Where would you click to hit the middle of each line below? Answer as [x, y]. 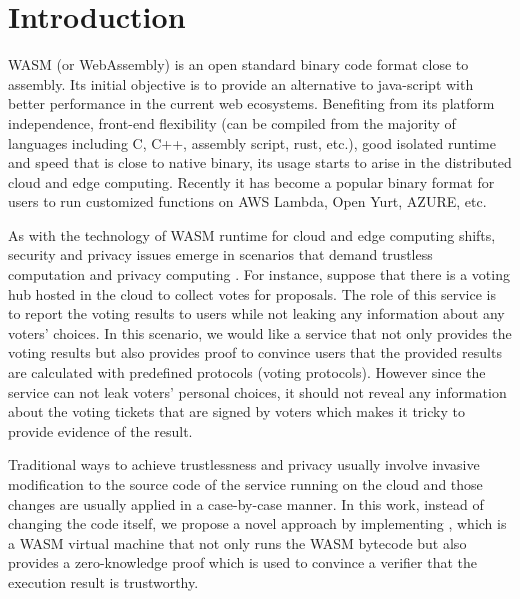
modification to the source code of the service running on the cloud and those [245, 484]
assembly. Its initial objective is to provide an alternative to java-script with [241, 83]
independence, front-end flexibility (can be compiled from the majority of [232, 122]
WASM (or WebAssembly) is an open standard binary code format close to [238, 64]
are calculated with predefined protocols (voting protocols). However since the [247, 372]
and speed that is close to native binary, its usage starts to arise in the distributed [260, 162]
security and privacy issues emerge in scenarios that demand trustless [220, 254]
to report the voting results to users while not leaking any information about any [256, 313]
